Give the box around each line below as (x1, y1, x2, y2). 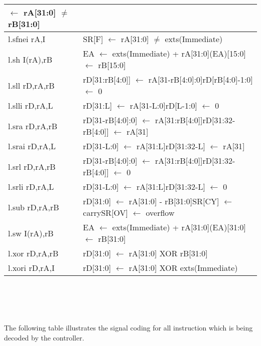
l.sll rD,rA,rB (8, 79, 55, 91)
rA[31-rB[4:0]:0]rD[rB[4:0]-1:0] (148, 74, 253, 85)
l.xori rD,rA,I (8, 262, 55, 273)
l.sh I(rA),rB (8, 53, 52, 65)
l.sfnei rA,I (8, 33, 46, 45)
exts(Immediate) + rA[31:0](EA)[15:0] (112, 48, 246, 59)
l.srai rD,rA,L (8, 140, 56, 152)
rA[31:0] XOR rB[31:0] (128, 247, 208, 259)
